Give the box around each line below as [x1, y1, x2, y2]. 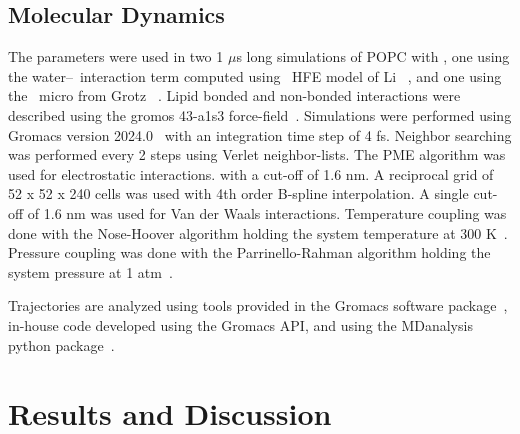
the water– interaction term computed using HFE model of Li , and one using [8, 65, 502, 86]
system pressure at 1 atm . [8, 261, 173, 282]
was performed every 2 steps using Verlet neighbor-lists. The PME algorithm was [8, 144, 506, 165]
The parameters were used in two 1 [8, 46, 224, 67]
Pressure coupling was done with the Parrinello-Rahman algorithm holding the [8, 242, 491, 263]
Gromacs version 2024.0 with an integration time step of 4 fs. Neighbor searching [8, 124, 512, 145]
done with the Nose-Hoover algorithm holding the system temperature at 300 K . [8, 222, 508, 243]
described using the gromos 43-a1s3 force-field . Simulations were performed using [8, 104, 512, 125]
